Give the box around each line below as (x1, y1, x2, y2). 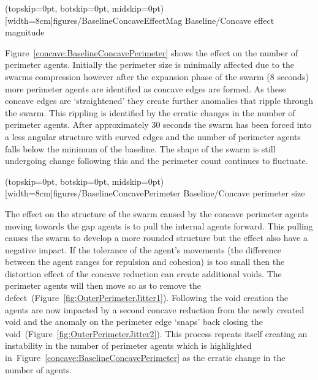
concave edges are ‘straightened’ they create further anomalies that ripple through (5, 94, 313, 107)
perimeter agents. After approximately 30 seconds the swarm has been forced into (5, 118, 312, 131)
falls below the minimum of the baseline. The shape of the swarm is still (5, 142, 276, 155)
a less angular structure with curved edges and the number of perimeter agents (5, 130, 301, 143)
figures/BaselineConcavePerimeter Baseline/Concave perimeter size (53, 187, 305, 199)
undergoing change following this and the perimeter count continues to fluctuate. (5, 154, 308, 167)
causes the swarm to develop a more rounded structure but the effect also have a (5, 231, 308, 244)
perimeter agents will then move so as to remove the (5, 279, 201, 292)
